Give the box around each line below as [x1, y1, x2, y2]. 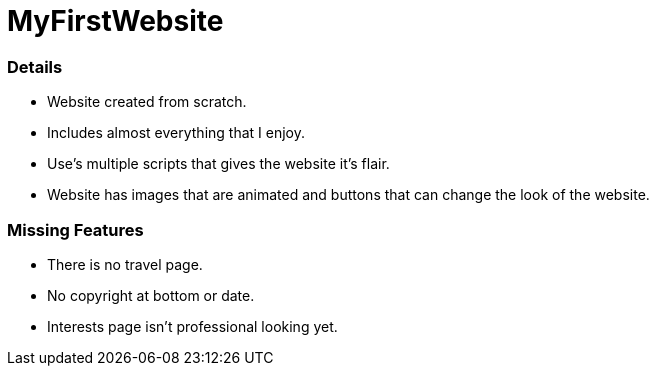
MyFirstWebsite [7, 4, 224, 38]
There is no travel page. [47, 255, 203, 273]
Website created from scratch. [47, 93, 247, 111]
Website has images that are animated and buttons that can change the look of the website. [47, 186, 650, 204]
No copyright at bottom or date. [47, 286, 255, 304]
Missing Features [7, 219, 144, 240]
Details [7, 56, 63, 77]
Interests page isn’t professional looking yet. [47, 317, 338, 335]
